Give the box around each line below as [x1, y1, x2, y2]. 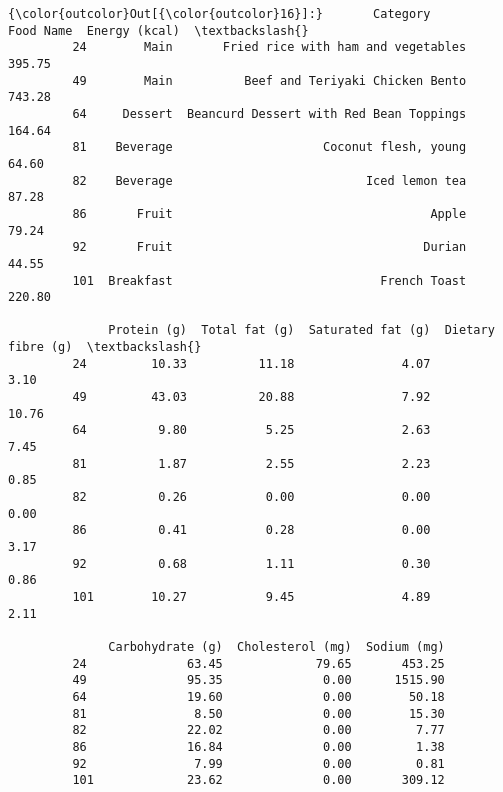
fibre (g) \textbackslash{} [8, 340, 202, 355]
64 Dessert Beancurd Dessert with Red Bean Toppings [72, 106, 467, 121]
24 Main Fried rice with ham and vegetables [72, 40, 467, 55]
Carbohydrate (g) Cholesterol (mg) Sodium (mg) [108, 639, 445, 654]
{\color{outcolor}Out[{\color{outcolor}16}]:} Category [8, 7, 431, 21]
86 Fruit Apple [72, 206, 467, 221]
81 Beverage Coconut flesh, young [72, 140, 467, 155]
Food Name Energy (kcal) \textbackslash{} [8, 23, 309, 38]
